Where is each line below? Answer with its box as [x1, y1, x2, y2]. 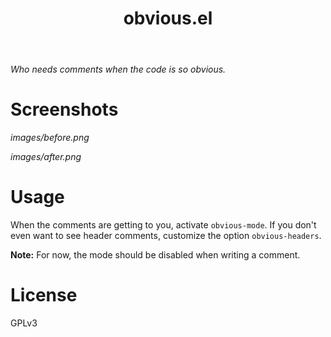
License [10, 284, 78, 307]
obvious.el [123, 7, 213, 30]
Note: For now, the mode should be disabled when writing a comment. [10, 249, 301, 261]
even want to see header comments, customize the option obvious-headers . [10, 230, 322, 242]
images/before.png [10, 132, 90, 144]
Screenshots [10, 98, 119, 121]
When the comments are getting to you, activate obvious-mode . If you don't [10, 219, 317, 231]
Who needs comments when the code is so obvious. [10, 63, 227, 76]
